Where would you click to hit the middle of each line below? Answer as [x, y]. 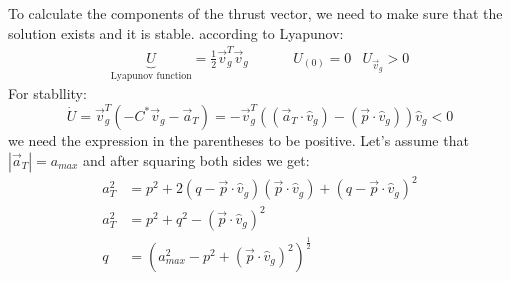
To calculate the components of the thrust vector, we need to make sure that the [255, 13]
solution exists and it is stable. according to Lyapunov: [176, 32]
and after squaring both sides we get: [196, 159]
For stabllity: [47, 93]
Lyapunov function [151, 75]
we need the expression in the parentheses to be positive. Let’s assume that [238, 139]
